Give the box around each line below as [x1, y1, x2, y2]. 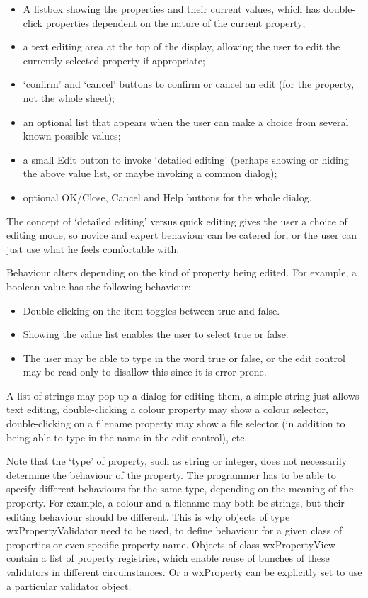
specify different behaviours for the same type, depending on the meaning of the [6, 481, 354, 496]
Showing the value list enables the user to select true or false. [23, 327, 289, 342]
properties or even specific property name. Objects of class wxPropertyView [6, 536, 335, 551]
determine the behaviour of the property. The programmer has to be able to [6, 467, 336, 482]
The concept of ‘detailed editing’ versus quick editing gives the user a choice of [6, 213, 347, 228]
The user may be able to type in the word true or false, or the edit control [23, 350, 345, 365]
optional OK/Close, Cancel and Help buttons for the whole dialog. [23, 189, 312, 204]
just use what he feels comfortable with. [6, 241, 180, 256]
